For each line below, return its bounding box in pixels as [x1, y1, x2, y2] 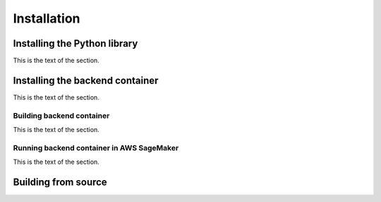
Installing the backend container [13, 74, 159, 86]
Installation [13, 11, 80, 26]
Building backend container [13, 110, 110, 120]
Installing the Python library [13, 37, 138, 49]
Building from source [13, 177, 107, 189]
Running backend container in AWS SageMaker [13, 143, 179, 153]
